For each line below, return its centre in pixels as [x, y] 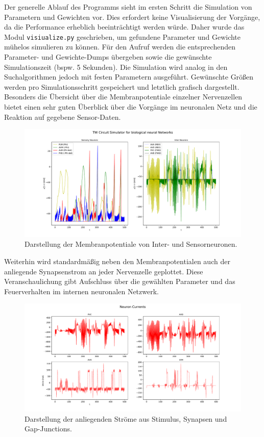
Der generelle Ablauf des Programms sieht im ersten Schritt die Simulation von [128, 7]
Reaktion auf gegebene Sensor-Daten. [63, 117]
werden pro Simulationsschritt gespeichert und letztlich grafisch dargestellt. [122, 86]
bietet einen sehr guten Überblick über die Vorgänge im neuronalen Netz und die [131, 107]
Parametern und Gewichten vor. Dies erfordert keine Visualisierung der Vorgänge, [132, 17]
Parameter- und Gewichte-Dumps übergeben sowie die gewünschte [108, 57]
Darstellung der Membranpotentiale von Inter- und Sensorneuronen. [131, 244]
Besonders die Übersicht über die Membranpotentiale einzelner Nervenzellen [123, 97]
